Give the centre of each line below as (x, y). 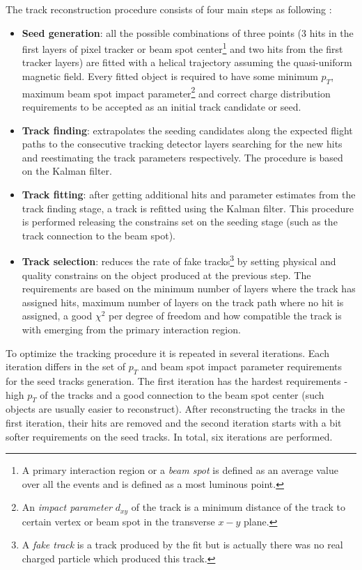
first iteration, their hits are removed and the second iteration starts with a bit (174, 423)
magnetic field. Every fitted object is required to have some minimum (170, 76)
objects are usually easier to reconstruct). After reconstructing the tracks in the (175, 409)
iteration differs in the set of (66, 366)
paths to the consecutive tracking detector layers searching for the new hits (182, 144)
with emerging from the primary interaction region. (131, 330)
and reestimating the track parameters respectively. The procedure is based (182, 157)
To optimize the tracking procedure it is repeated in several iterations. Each (167, 353)
